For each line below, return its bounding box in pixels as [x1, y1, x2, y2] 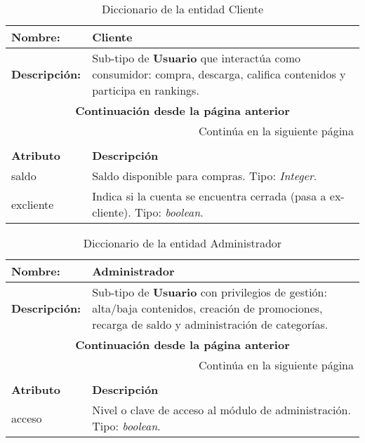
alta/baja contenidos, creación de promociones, [92, 300, 323, 316]
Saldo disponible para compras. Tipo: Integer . [92, 168, 317, 184]
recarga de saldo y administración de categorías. [92, 316, 328, 332]
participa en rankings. [92, 82, 199, 98]
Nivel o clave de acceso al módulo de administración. [92, 402, 351, 418]
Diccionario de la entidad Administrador [83, 235, 282, 251]
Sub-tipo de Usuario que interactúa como [92, 50, 300, 66]
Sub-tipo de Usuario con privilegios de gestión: [92, 284, 327, 300]
